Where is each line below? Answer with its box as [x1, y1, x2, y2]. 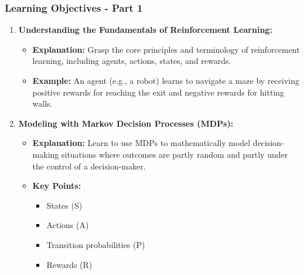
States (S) [46, 199, 83, 211]
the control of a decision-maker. [32, 159, 146, 172]
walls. [32, 97, 53, 110]
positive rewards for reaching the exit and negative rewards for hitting [32, 86, 285, 98]
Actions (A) [46, 219, 89, 231]
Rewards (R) [46, 258, 93, 270]
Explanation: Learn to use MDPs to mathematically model [32, 137, 251, 149]
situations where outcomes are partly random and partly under [61, 148, 288, 160]
